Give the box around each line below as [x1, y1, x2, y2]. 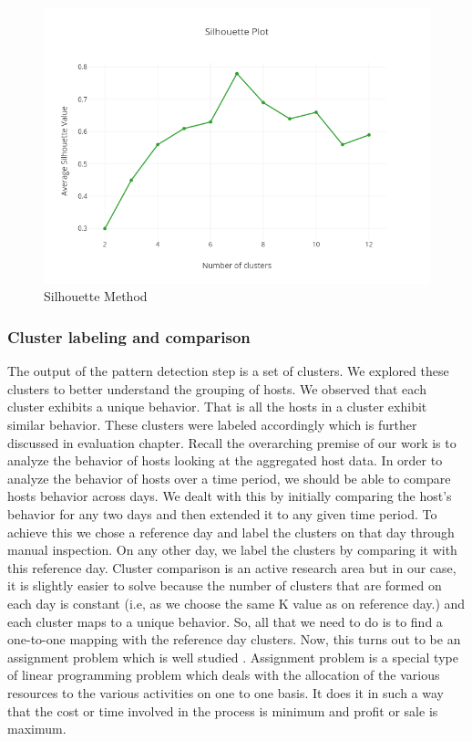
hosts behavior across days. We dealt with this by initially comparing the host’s [7, 486, 452, 506]
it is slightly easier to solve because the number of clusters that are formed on [7, 576, 442, 595]
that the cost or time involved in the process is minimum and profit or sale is [7, 701, 438, 720]
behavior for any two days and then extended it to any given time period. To [7, 505, 437, 523]
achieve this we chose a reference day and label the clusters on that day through [7, 522, 455, 541]
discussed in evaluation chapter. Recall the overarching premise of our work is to [7, 433, 457, 452]
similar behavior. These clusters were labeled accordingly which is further [7, 415, 417, 434]
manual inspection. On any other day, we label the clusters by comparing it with [7, 540, 457, 559]
